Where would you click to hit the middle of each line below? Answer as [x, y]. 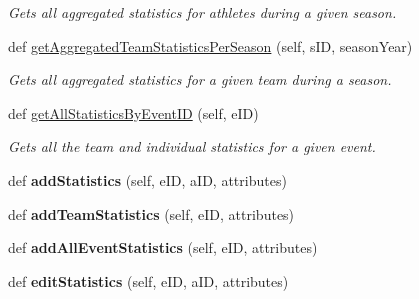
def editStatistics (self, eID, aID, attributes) [148, 280]
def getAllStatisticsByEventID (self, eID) [133, 112]
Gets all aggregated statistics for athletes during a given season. [202, 12]
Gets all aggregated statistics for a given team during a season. [200, 79]
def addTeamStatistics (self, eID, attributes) [151, 213]
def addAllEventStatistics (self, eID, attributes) [163, 247]
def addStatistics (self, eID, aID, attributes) [147, 179]
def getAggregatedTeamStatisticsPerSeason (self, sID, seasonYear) [210, 45]
